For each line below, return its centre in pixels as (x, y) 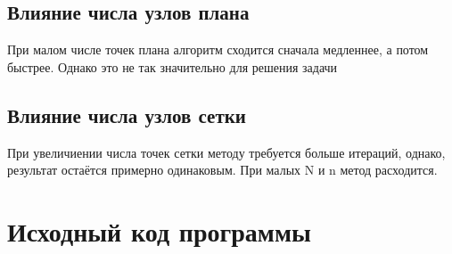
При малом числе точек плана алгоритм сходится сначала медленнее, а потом (218, 49)
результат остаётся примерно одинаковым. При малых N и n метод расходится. (222, 170)
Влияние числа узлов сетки (127, 115)
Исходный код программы (159, 230)
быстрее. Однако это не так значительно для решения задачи (173, 66)
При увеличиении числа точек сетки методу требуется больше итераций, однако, (226, 152)
